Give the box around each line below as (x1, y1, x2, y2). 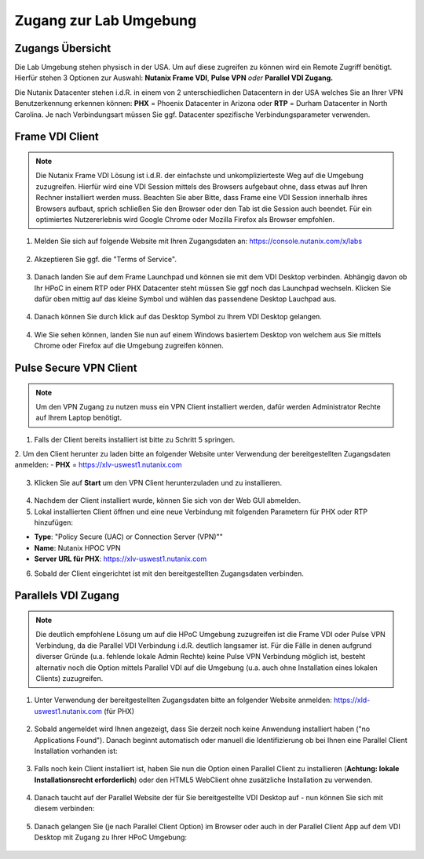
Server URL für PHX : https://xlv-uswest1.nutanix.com (34, 554, 207, 564)
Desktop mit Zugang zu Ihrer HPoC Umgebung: (34, 832, 188, 843)
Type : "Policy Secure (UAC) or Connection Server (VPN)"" (34, 532, 223, 541)
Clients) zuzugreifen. (35, 673, 104, 682)
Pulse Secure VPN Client (14, 361, 137, 374)
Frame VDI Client (14, 130, 99, 144)
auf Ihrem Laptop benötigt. (35, 413, 122, 423)
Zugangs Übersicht (14, 42, 111, 55)
